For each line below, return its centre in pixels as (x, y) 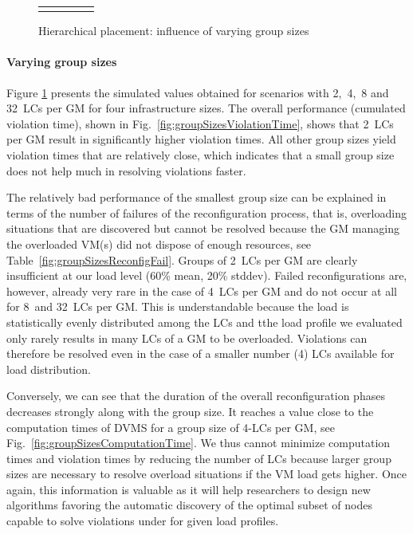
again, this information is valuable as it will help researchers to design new (189, 489)
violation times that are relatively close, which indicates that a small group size (201, 155)
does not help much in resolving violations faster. (126, 170)
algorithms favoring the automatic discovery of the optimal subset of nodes (190, 505)
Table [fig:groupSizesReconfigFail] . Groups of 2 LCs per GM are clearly (182, 259)
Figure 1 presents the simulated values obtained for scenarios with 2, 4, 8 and (198, 92)
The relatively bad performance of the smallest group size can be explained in (197, 197)
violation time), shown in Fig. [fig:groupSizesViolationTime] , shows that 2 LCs (200, 123)
